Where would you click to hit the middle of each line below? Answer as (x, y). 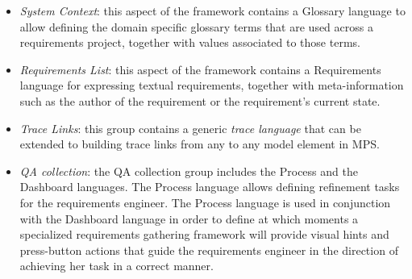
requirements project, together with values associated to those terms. (190, 42)
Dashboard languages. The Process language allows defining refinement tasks (210, 187)
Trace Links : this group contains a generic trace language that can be (190, 128)
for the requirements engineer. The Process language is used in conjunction (205, 202)
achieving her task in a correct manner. (117, 266)
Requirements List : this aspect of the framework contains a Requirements (200, 69)
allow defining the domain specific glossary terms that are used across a (196, 26)
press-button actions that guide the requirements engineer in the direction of (209, 250)
